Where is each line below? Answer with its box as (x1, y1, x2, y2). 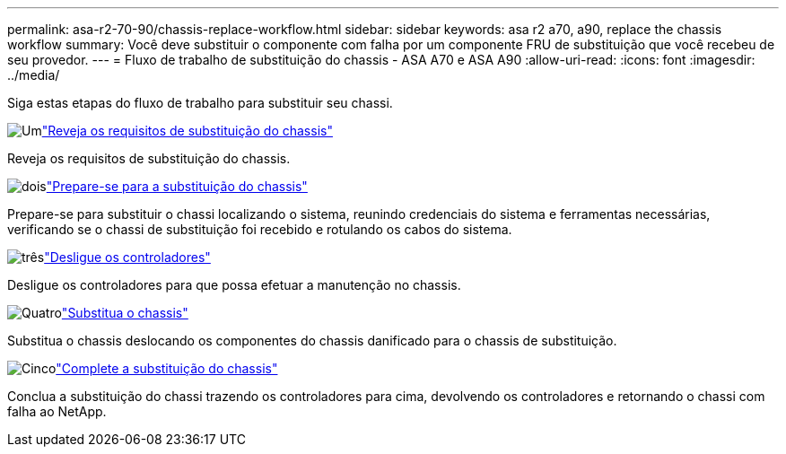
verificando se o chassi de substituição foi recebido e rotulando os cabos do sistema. (7, 222, 512, 237)
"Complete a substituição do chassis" (56, 361, 278, 376)
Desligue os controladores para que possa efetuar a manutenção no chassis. (7, 277, 461, 292)
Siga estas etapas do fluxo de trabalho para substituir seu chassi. (7, 95, 393, 110)
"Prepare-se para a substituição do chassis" (46, 179, 308, 194)
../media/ (7, 67, 60, 83)
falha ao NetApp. (7, 404, 107, 419)
